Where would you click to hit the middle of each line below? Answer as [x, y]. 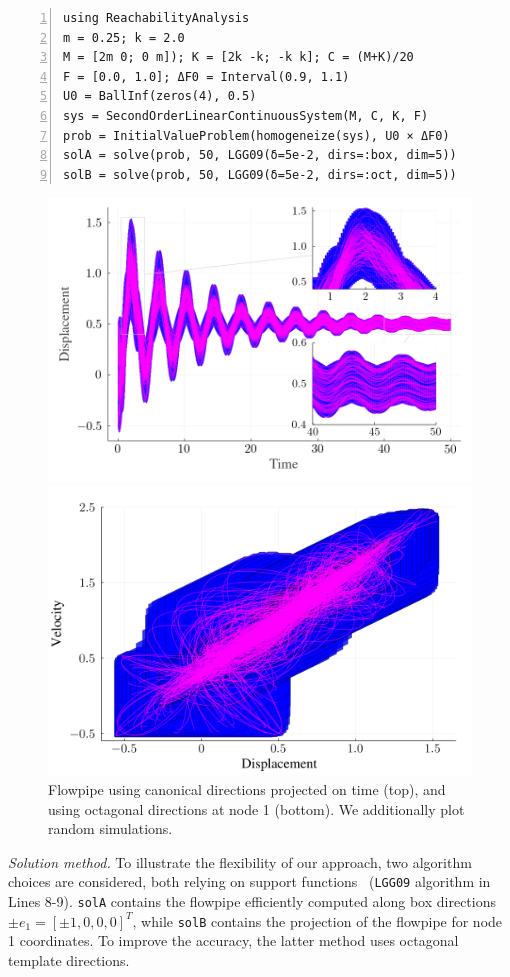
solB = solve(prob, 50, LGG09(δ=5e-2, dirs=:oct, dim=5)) [260, 174]
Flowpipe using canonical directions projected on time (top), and [247, 789]
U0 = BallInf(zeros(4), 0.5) [160, 96]
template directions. [69, 959]
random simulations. [110, 828]
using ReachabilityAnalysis [156, 18]
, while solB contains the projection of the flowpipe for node [317, 920]
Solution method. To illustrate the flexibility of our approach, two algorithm [240, 861]
